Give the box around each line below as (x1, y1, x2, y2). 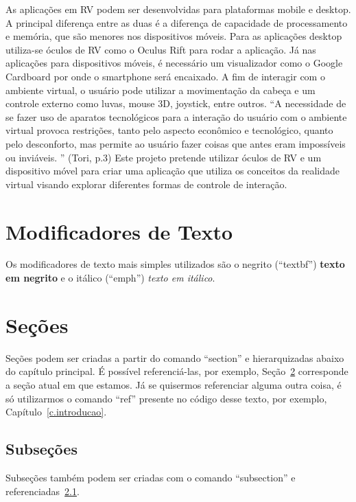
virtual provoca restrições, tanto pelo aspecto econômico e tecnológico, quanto (5, 123, 333, 137)
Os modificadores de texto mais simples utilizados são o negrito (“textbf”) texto (5, 257, 345, 271)
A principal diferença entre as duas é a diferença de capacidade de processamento (5, 15, 348, 30)
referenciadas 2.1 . (5, 483, 80, 498)
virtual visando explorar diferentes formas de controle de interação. (5, 176, 287, 191)
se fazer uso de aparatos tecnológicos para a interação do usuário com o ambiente (5, 109, 347, 124)
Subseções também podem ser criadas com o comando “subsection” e (5, 470, 296, 484)
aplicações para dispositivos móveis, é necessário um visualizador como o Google (5, 56, 343, 70)
